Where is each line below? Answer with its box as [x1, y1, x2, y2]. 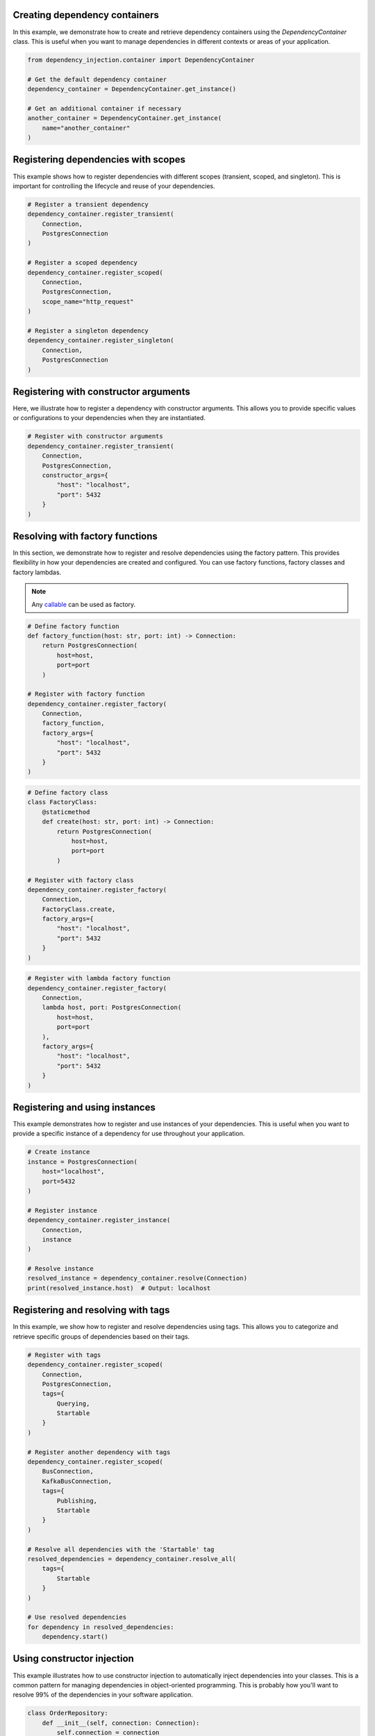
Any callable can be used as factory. [31, 600, 136, 608]
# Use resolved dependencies [27, 1613, 127, 1621]
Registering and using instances [12, 1101, 156, 1113]
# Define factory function [27, 622, 119, 630]
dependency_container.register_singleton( [27, 337, 174, 344]
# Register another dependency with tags [27, 1448, 171, 1456]
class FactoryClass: [27, 799, 97, 806]
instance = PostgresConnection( [27, 1158, 138, 1166]
